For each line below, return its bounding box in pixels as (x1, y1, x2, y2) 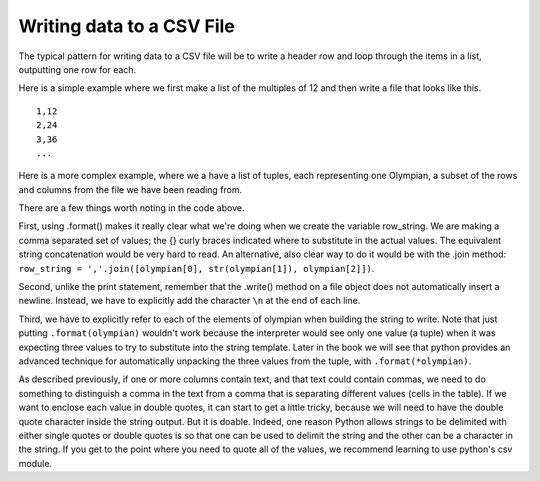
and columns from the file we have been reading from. (18, 183, 243, 195)
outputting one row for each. (18, 63, 137, 75)
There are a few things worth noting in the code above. (18, 202, 245, 214)
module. (18, 457, 53, 469)
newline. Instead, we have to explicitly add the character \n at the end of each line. (18, 295, 361, 307)
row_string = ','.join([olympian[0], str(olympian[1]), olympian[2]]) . (18, 262, 375, 274)
